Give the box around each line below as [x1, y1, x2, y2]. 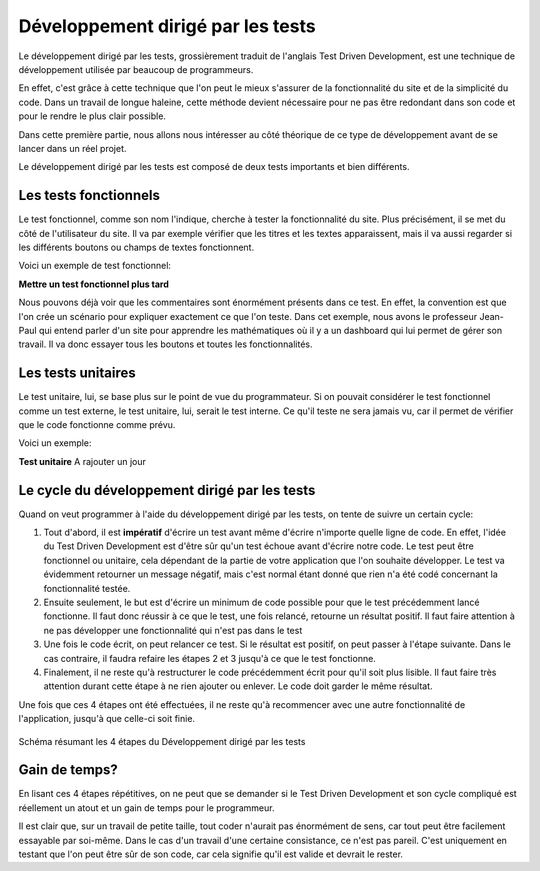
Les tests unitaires [18, 365, 136, 382]
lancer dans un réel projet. [18, 142, 127, 154]
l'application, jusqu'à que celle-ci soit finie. [18, 713, 195, 725]
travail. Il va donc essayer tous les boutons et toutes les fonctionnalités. [18, 338, 313, 350]
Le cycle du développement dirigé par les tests [18, 481, 316, 499]
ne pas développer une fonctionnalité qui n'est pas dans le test [43, 624, 303, 636]
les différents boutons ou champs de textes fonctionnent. [18, 241, 255, 253]
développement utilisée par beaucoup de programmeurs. [18, 63, 254, 75]
